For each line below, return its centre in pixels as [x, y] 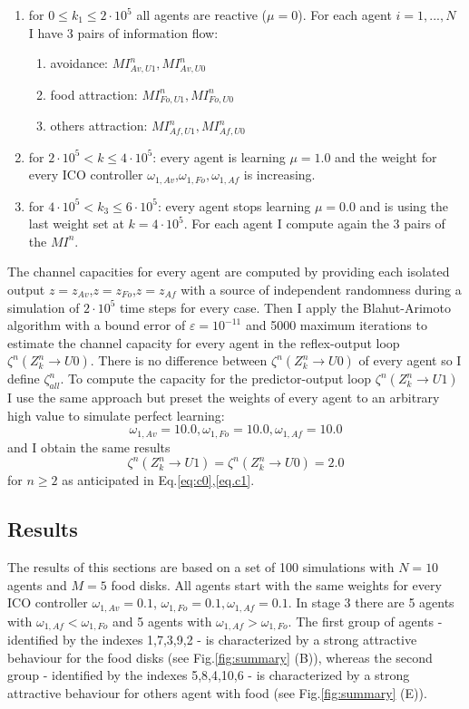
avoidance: [79, 63]
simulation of [44, 307]
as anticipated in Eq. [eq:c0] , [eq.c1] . [158, 480]
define [24, 379]
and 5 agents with [162, 621]
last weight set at [76, 223]
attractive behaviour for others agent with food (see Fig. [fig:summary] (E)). [217, 693]
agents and [37, 584]
